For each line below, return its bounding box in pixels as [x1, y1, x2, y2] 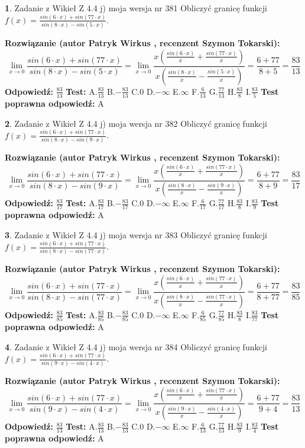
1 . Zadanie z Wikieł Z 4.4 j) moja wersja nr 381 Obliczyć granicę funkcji [5, 2, 267, 14]
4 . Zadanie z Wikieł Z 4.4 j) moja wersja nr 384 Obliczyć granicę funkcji [5, 340, 267, 353]
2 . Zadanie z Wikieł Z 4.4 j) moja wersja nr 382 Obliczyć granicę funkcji [5, 117, 267, 129]
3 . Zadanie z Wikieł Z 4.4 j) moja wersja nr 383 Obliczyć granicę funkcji [5, 228, 267, 241]
